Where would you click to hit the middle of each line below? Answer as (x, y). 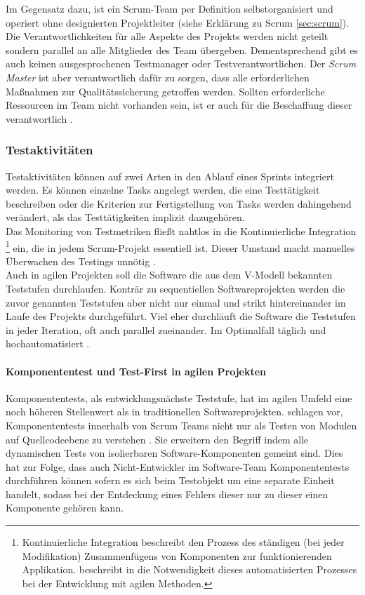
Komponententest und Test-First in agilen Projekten (136, 371)
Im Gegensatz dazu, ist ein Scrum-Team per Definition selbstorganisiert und (170, 8)
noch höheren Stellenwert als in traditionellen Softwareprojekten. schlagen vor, (174, 412)
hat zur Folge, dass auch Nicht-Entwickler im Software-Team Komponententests (178, 466)
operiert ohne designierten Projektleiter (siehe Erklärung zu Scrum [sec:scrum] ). (178, 22)
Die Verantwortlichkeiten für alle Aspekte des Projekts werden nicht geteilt (167, 36)
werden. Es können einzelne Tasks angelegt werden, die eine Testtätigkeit (163, 190)
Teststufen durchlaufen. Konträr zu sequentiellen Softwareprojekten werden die (175, 288)
